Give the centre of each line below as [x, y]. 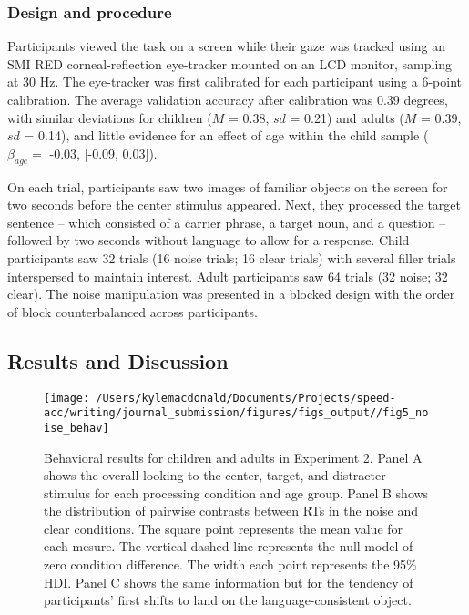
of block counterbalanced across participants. [133, 311]
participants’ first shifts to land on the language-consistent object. [228, 600]
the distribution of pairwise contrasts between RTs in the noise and [231, 511]
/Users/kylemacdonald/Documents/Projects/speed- [246, 398]
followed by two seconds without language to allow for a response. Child [209, 240]
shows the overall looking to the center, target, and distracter [215, 475]
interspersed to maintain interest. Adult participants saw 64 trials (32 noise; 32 [228, 276]
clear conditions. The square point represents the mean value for [224, 528]
